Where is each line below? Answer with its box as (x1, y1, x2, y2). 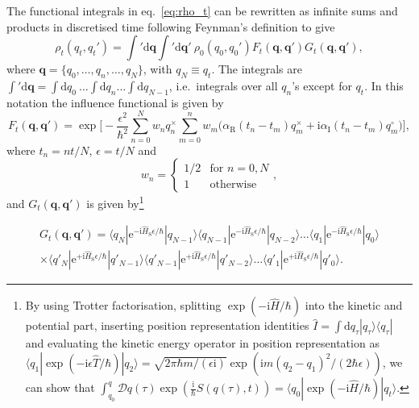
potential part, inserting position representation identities (25, 317, 309, 334)
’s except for (292, 77, 352, 94)
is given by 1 (86, 193, 144, 211)
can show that (25, 379, 95, 395)
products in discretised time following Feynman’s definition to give (6, 18, 335, 35)
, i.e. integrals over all (168, 77, 278, 94)
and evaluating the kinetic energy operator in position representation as (25, 335, 380, 352)
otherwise (209, 179, 257, 191)
